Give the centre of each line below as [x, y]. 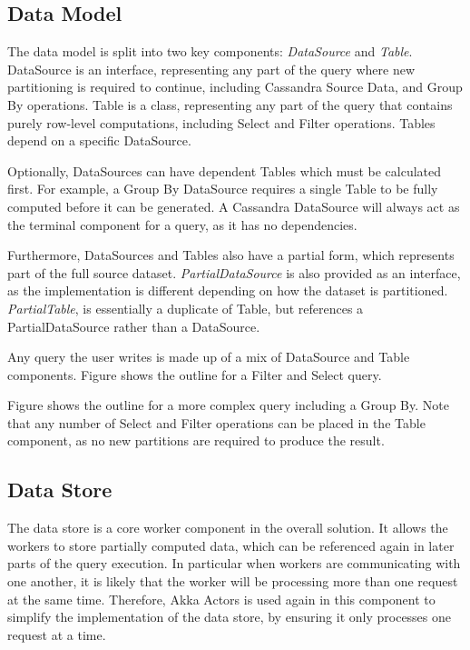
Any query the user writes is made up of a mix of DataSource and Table [209, 357]
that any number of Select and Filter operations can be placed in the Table [216, 422]
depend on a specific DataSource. [99, 140]
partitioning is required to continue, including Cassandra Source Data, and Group [235, 87]
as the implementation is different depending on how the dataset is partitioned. [228, 290]
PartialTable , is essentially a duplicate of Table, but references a [186, 308]
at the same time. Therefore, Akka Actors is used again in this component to [221, 599]
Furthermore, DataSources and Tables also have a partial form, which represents [231, 255]
